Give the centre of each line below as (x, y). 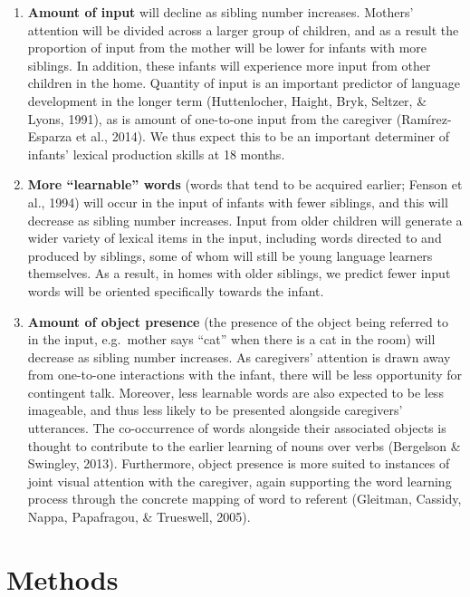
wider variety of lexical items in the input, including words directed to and (235, 238)
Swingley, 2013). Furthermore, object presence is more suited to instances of (239, 463)
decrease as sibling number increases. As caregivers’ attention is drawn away (239, 356)
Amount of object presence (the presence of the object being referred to (238, 321)
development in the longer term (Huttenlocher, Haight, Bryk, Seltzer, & (227, 100)
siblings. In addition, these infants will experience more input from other (229, 65)
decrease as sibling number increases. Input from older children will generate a (245, 220)
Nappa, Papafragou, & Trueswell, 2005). (139, 517)
